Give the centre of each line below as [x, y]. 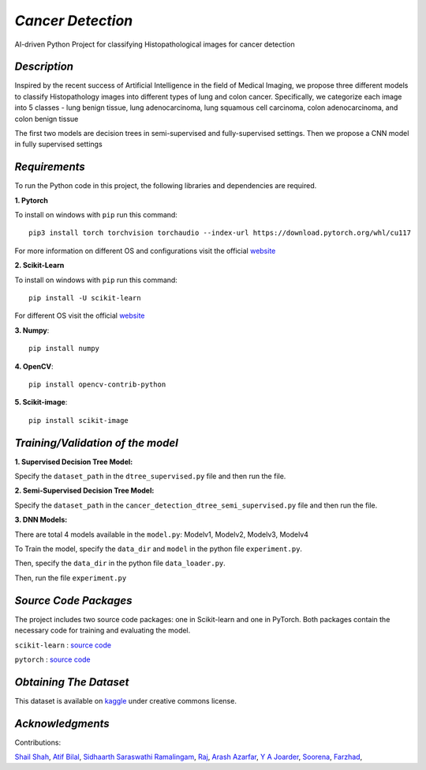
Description [44, 67]
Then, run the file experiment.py [71, 578]
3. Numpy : [32, 330]
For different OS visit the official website [80, 315]
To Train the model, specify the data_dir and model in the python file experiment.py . [159, 549]
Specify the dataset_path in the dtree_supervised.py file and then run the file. [150, 476]
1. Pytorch [32, 200]
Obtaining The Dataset [72, 682]
